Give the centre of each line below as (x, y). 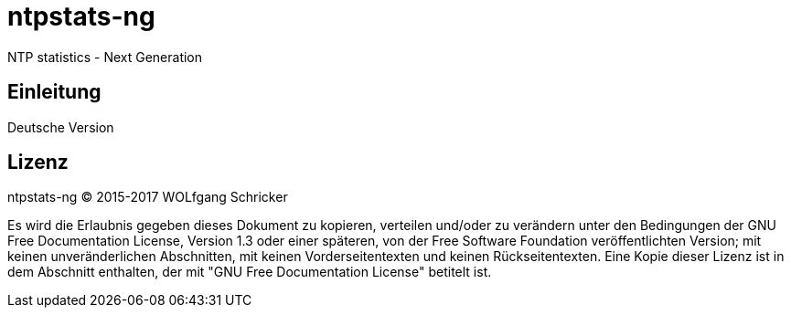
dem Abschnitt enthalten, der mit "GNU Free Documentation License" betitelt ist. (250, 272)
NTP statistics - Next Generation (105, 57)
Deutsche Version (61, 127)
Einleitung (54, 92)
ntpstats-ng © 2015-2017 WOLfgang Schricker (148, 197)
